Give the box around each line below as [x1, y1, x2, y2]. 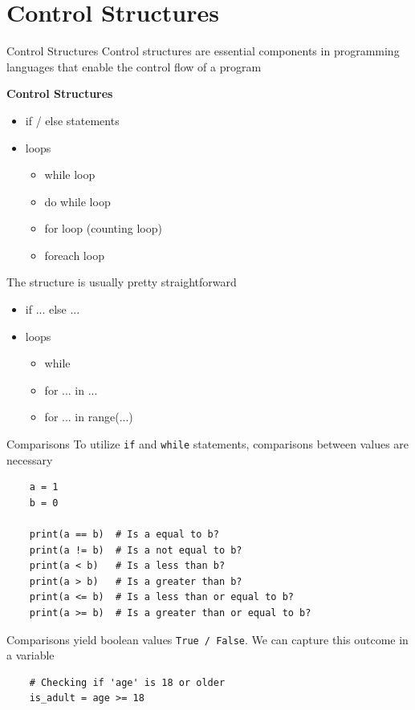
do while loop [44, 193, 111, 209]
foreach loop [44, 246, 104, 263]
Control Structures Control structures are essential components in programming [6, 43, 400, 59]
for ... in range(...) [44, 408, 133, 425]
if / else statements [25, 112, 120, 128]
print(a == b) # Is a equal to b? [29, 529, 219, 541]
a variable [6, 647, 55, 663]
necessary [6, 451, 53, 468]
